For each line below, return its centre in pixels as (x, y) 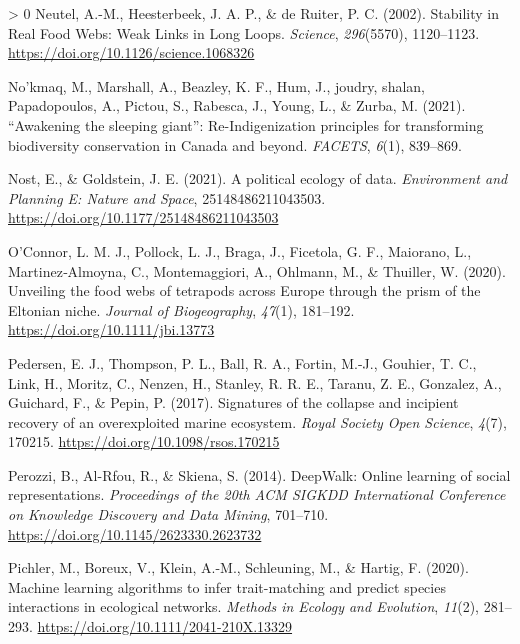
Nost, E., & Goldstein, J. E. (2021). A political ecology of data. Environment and (258, 178)
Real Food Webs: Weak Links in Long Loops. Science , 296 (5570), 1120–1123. (244, 32)
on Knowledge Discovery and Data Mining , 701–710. (168, 514)
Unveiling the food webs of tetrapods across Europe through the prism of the (244, 290)
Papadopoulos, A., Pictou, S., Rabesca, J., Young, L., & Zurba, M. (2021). (237, 105)
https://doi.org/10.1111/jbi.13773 (111, 329)
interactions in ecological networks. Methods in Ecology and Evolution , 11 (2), (243, 606)
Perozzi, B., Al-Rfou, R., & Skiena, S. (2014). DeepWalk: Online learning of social (259, 474)
